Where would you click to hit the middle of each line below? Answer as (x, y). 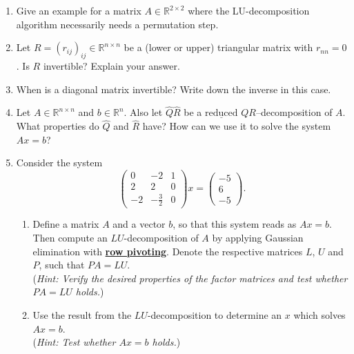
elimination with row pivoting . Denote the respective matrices (168, 251)
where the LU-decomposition (249, 10)
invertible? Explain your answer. (111, 65)
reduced (222, 114)
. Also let (143, 112)
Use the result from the (82, 315)
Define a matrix (66, 224)
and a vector (139, 224)
